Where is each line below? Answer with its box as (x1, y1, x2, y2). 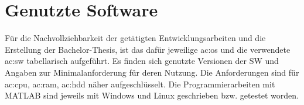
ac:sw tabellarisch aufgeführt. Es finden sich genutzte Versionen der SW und (5, 55, 279, 67)
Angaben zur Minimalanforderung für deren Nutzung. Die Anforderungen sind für (5, 66, 299, 78)
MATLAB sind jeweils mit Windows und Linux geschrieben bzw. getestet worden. (5, 89, 299, 101)
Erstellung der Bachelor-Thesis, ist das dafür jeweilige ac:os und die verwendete (5, 43, 291, 55)
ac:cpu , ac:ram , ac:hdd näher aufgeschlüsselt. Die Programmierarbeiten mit (5, 77, 275, 90)
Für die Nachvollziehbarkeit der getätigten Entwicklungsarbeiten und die (5, 32, 266, 44)
